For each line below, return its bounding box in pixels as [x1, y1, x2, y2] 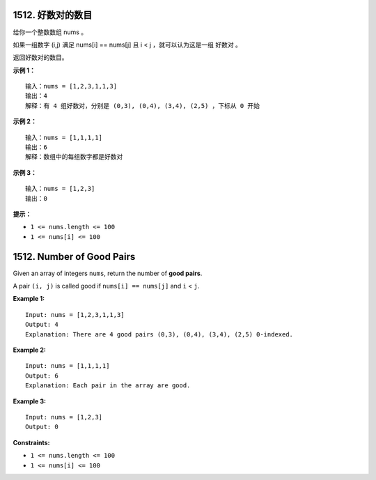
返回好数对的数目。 [13, 53, 68, 62]
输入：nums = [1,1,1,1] [25, 133, 102, 141]
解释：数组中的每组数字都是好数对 [25, 153, 123, 161]
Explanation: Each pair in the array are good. [25, 382, 191, 389]
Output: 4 [25, 320, 58, 329]
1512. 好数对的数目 [13, 9, 93, 21]
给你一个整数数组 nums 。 [13, 28, 88, 36]
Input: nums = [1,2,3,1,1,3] [25, 311, 125, 318]
